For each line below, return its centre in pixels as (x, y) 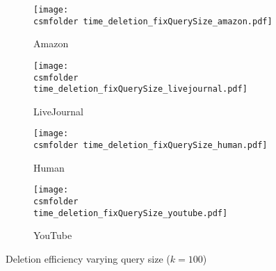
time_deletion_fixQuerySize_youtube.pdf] (131, 213)
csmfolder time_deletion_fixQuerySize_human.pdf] (151, 146)
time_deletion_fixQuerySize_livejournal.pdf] (140, 89)
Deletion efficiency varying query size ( (88, 258)
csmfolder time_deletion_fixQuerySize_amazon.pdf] (153, 21)
